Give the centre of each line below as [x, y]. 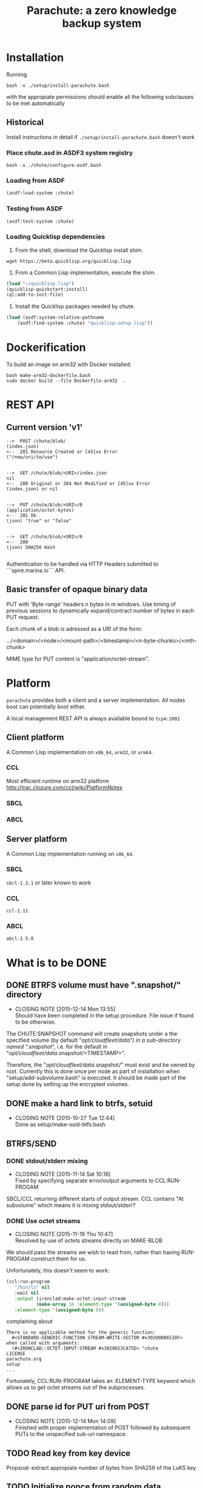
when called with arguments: [43, 1343]
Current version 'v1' [45, 427]
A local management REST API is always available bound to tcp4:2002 [93, 718]
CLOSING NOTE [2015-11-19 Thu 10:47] [64, 1234]
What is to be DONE [57, 963]
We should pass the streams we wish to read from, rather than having [93, 1252]
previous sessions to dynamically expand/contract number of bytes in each [100, 610]
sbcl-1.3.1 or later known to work [49, 882]
